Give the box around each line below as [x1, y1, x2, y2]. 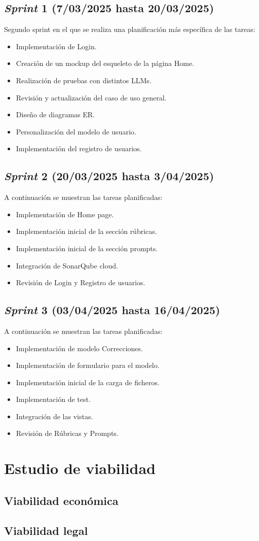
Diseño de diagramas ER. [16, 109, 95, 120]
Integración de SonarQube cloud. [16, 260, 118, 270]
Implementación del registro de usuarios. [16, 143, 142, 154]
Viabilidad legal [4, 522, 88, 538]
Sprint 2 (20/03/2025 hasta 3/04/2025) [4, 168, 214, 184]
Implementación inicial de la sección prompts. [16, 243, 158, 253]
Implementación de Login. [16, 41, 97, 51]
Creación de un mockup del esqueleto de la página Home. [16, 58, 195, 69]
